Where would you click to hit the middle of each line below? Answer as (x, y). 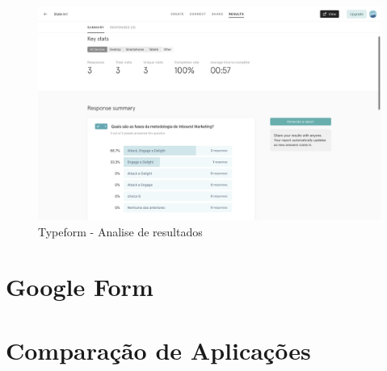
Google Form (80, 287)
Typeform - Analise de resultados (120, 231)
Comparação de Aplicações (158, 350)
